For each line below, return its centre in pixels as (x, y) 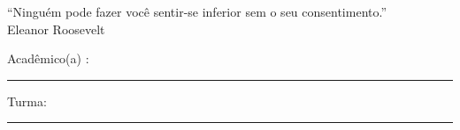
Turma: (27, 101)
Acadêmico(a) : (48, 58)
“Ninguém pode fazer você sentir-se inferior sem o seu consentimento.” (197, 11)
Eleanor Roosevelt (56, 29)
